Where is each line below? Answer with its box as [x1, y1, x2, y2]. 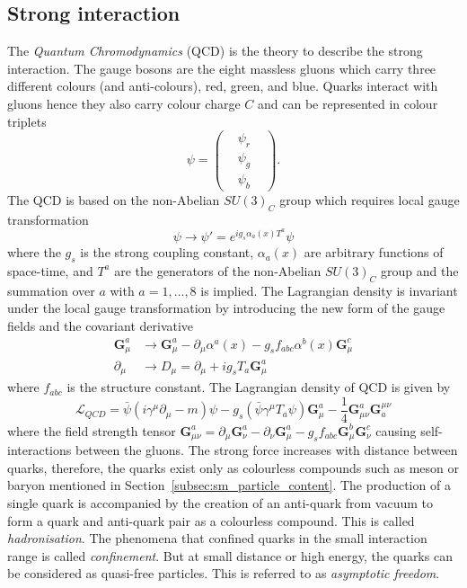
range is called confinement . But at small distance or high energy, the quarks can [7, 546, 453, 565]
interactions [7, 441, 72, 459]
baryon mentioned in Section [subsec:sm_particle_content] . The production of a [7, 476, 451, 494]
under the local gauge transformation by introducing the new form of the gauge [7, 298, 445, 317]
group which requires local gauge [279, 190, 460, 209]
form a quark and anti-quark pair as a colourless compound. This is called [7, 511, 415, 530]
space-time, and [7, 261, 93, 280]
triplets [7, 111, 47, 130]
